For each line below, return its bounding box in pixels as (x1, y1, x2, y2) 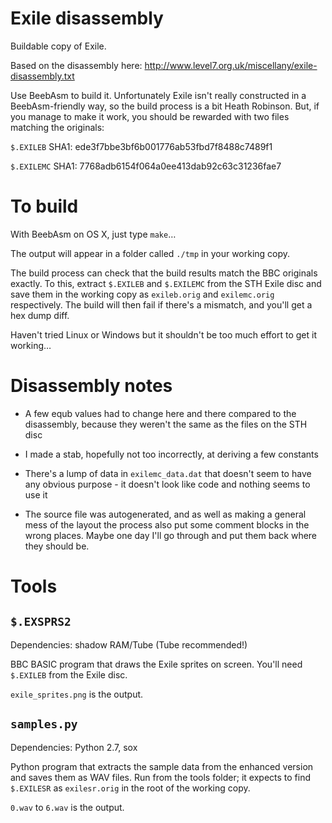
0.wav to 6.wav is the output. (10, 801, 125, 813)
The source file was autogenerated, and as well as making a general (24, 508, 307, 520)
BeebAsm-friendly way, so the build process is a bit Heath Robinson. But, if (10, 100, 320, 112)
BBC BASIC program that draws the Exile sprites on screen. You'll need (10, 658, 303, 670)
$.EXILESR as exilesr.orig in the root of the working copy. (10, 782, 251, 794)
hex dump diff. (10, 309, 70, 321)
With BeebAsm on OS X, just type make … (10, 228, 177, 240)
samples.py (10, 717, 78, 732)
